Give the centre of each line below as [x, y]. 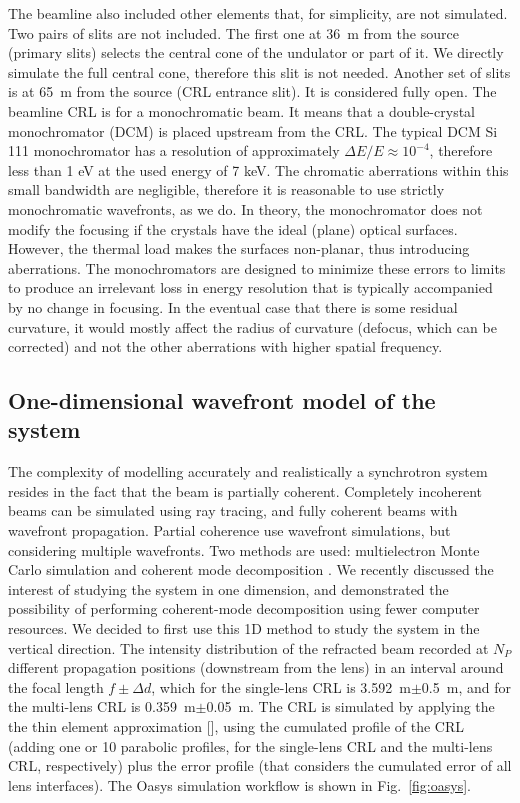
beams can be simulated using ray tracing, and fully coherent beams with [233, 510]
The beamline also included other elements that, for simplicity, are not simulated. [258, 13]
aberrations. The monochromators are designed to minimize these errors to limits [257, 267]
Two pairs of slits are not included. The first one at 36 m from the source [233, 32]
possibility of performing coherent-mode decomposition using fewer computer [244, 608]
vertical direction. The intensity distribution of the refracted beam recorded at [248, 647]
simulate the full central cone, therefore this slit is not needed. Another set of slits [259, 71]
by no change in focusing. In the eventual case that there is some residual [233, 306]
